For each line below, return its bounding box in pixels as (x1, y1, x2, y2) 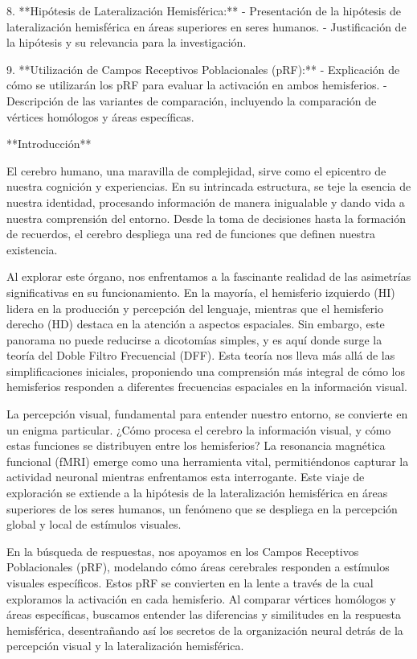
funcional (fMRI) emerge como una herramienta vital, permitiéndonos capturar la (6, 452, 409, 469)
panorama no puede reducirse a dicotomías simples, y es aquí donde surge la (6, 331, 382, 348)
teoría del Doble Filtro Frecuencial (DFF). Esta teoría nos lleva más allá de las (6, 347, 395, 364)
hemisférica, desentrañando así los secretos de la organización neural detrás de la (6, 621, 403, 638)
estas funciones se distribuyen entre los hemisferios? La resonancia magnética (6, 437, 386, 454)
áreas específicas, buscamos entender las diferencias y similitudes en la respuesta (6, 606, 401, 623)
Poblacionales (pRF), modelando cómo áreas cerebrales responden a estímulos (6, 558, 390, 575)
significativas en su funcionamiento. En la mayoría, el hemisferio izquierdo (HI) (6, 283, 395, 300)
